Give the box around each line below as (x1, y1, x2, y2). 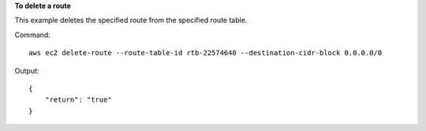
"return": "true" (44, 95, 112, 104)
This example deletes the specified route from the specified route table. (14, 16, 248, 25)
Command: (14, 30, 50, 39)
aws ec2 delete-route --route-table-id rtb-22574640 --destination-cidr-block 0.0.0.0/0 (28, 48, 383, 58)
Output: (14, 65, 39, 75)
